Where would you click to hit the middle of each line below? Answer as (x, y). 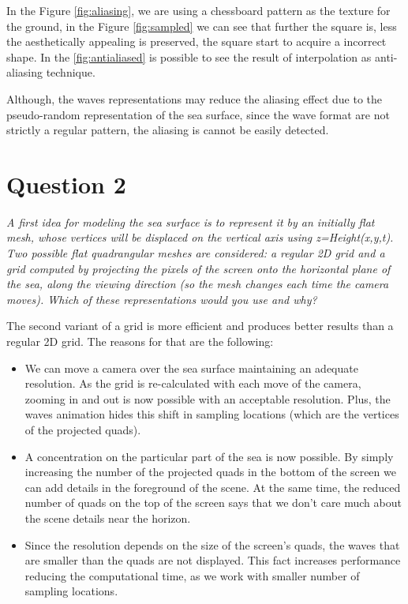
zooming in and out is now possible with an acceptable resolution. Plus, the (208, 398)
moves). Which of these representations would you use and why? (162, 299)
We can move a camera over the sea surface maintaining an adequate (191, 368)
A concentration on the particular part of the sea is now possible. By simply (209, 456)
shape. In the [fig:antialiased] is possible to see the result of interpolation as (189, 56)
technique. (71, 72)
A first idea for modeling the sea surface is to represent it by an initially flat (191, 221)
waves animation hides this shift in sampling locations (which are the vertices (212, 414)
